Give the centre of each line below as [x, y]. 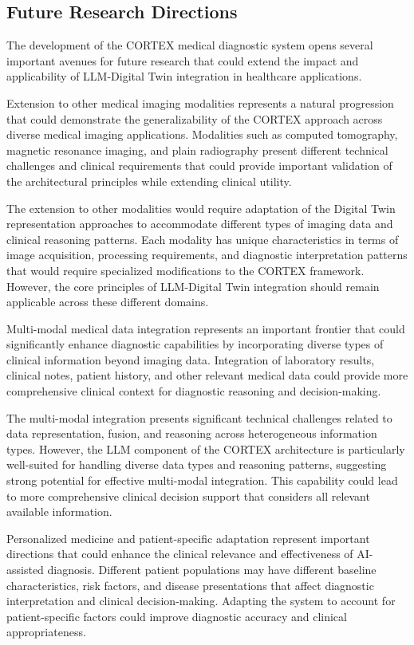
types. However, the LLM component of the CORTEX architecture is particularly [206, 448]
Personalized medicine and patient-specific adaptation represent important [188, 538]
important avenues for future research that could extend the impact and [183, 60]
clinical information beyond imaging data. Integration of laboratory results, [191, 359]
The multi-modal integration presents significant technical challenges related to [199, 417]
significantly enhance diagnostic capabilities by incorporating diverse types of [195, 344]
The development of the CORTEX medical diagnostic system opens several [190, 45]
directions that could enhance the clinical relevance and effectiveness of [180, 554]
